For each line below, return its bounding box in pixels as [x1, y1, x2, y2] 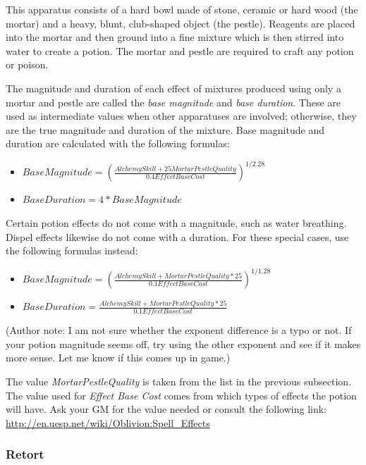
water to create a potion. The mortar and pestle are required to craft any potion [6, 43, 354, 58]
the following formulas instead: [6, 243, 138, 258]
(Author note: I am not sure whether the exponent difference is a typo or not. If [6, 323, 352, 337]
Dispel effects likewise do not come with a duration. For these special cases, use [6, 229, 349, 244]
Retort [6, 445, 44, 463]
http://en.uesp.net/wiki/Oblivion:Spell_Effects [6, 415, 210, 430]
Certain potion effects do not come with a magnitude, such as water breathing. [6, 216, 347, 230]
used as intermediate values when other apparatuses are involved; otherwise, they [6, 108, 357, 123]
